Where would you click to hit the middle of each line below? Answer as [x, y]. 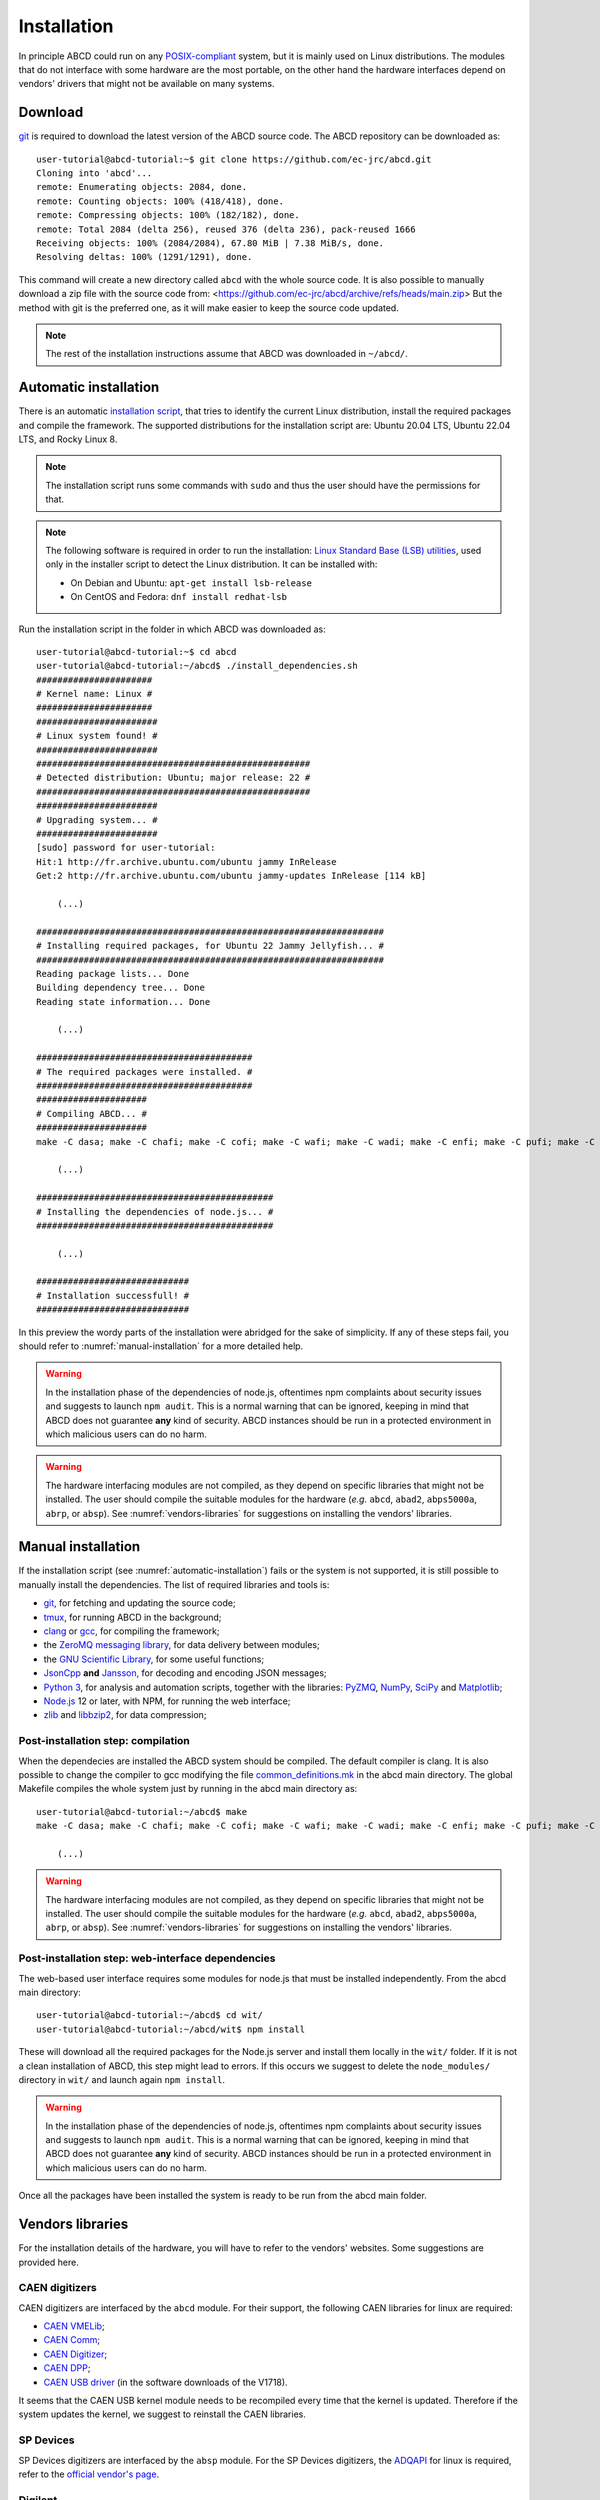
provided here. [48, 2262]
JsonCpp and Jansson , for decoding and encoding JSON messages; [185, 1673]
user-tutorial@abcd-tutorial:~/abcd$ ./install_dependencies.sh [197, 666]
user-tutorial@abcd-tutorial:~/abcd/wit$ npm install [170, 2029]
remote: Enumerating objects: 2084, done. [142, 187]
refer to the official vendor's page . [89, 2474]
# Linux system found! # [97, 736]
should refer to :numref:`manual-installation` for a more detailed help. [161, 1346]
